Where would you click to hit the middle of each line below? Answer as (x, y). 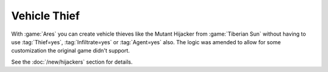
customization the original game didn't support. (70, 51)
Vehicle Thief (46, 16)
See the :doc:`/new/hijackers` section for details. (72, 62)
